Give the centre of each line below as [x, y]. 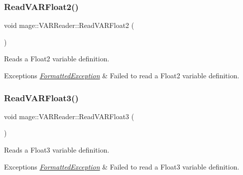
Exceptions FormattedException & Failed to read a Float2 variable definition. [122, 75]
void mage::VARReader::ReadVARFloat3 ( [69, 116]
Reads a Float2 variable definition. [57, 59]
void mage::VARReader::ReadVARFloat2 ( [69, 25]
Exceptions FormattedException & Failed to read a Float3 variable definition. [122, 166]
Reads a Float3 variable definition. [57, 150]
